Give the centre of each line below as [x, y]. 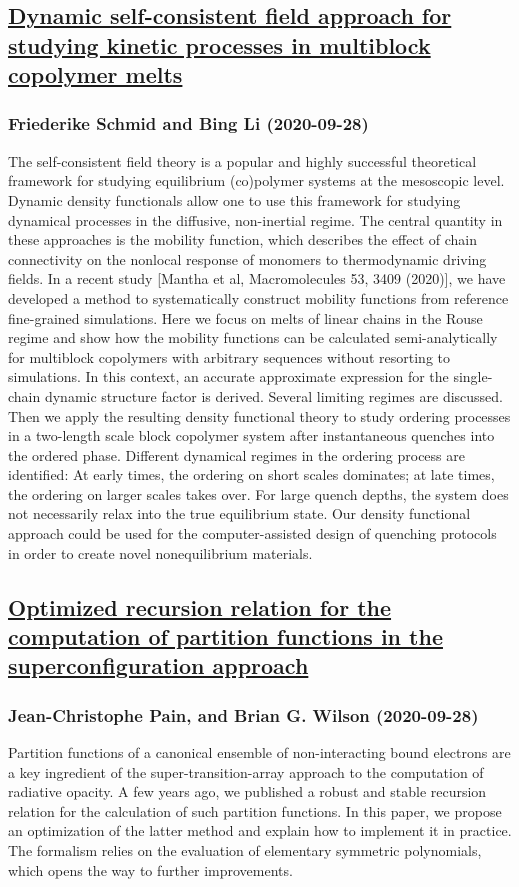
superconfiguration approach [158, 665]
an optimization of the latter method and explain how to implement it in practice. [260, 830]
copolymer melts [95, 74]
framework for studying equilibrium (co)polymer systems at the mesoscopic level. [256, 180]
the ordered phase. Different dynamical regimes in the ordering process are [236, 454]
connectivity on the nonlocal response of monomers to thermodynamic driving [247, 258]
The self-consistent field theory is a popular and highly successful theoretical [242, 160]
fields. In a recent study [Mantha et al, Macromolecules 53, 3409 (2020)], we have [257, 278]
